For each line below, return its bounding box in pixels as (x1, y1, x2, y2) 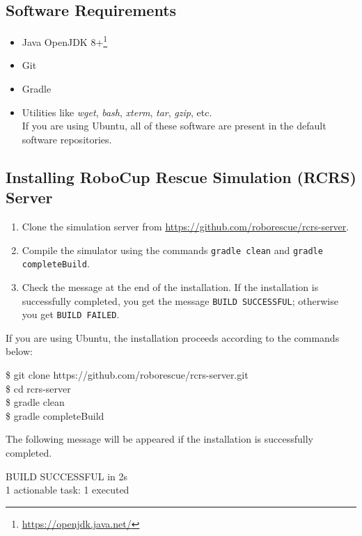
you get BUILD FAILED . (22, 307, 120, 322)
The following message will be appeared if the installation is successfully (6, 432, 313, 446)
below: (6, 344, 33, 358)
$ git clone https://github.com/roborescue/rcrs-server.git (6, 368, 249, 382)
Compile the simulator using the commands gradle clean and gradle (22, 242, 323, 257)
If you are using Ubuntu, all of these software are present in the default (22, 118, 326, 133)
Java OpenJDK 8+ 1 (22, 33, 108, 49)
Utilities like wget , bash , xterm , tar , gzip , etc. (22, 104, 212, 119)
